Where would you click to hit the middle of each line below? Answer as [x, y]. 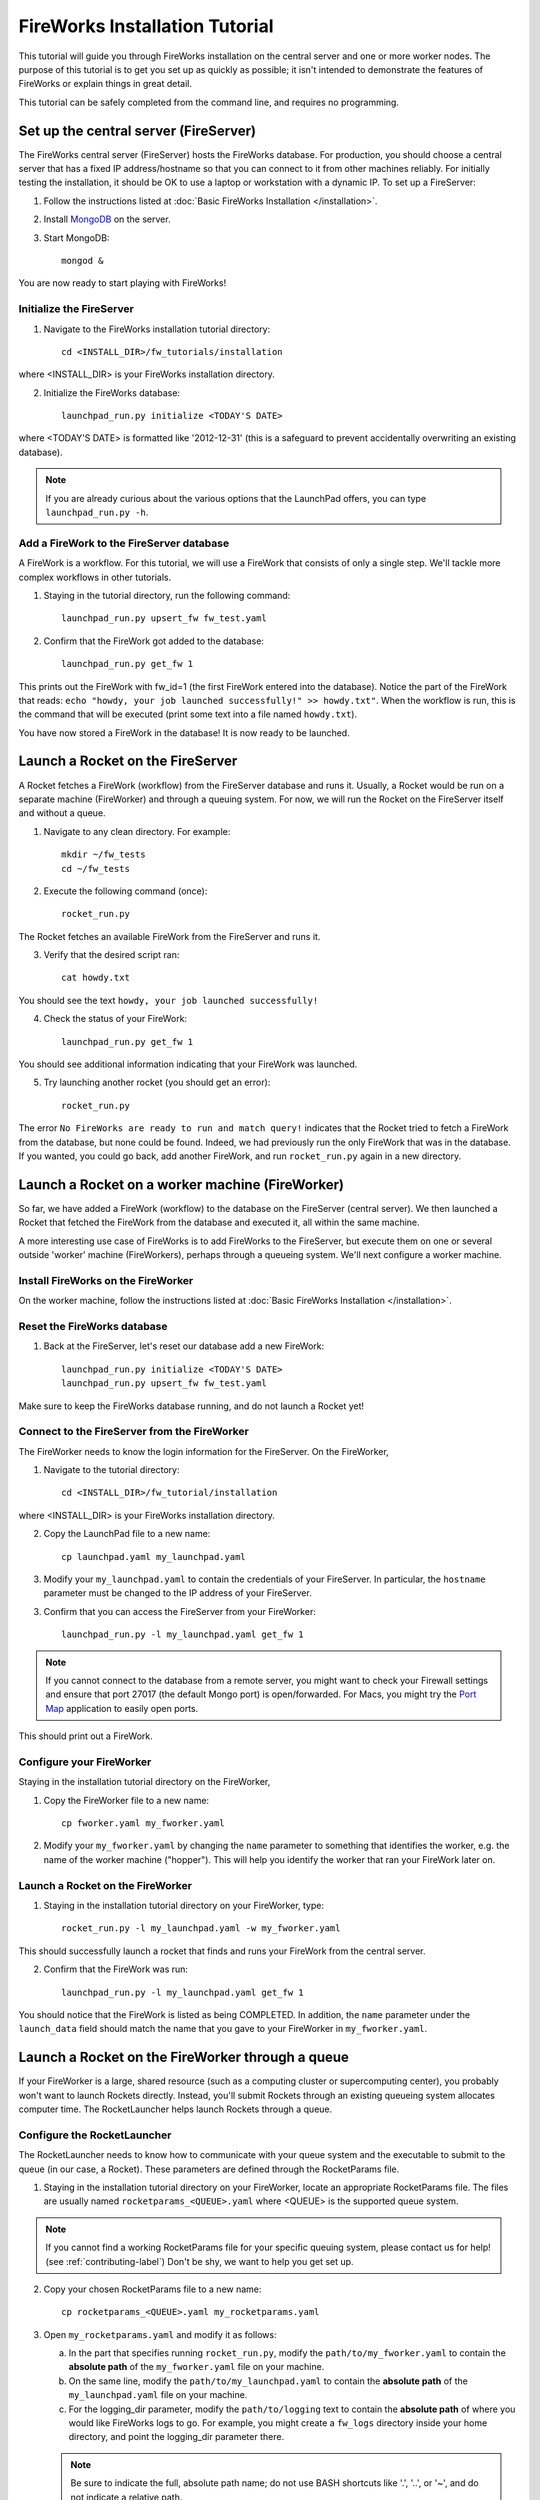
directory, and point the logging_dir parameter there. [176, 2437]
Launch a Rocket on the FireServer [128, 761]
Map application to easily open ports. [122, 1708]
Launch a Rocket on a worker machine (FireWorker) [181, 1184]
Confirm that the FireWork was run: [116, 1969]
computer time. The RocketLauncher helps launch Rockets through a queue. [175, 2109]
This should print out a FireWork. [86, 1736]
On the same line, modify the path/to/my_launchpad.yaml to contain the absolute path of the [268, 2381]
